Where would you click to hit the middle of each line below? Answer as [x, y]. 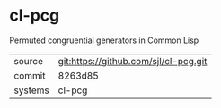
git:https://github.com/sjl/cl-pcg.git [133, 61]
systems [31, 90]
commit [30, 75]
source [28, 61]
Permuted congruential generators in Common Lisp [104, 40]
